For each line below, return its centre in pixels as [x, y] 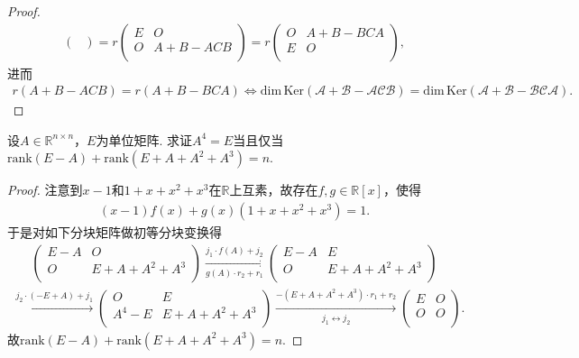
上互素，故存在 [274, 190]
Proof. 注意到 [45, 190]
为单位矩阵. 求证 [144, 139]
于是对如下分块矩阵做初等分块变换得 [115, 232]
